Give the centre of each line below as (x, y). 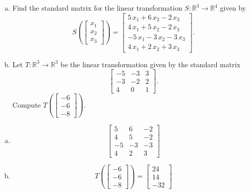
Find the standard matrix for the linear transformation (97, 8)
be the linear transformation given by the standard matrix (150, 64)
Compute (26, 104)
